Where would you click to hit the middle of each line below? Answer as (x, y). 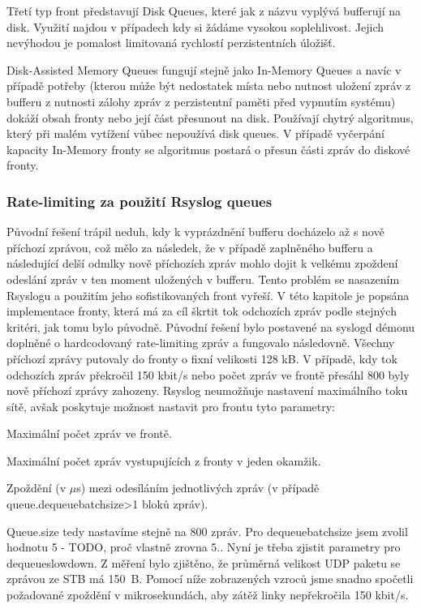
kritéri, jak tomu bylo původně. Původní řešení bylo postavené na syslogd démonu (211, 326)
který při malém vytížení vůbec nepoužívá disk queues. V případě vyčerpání (195, 133)
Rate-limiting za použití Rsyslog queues (140, 201)
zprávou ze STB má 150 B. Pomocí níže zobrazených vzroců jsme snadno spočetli (210, 579)
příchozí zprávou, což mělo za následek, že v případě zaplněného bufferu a (190, 247)
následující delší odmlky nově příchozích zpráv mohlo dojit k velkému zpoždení (202, 263)
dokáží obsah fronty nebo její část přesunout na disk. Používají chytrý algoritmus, (210, 117)
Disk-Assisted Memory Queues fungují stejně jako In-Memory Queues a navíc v (204, 69)
